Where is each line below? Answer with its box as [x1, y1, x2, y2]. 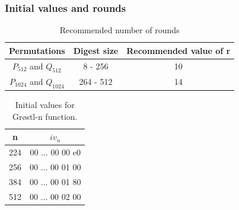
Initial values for [15, 98, 75, 110]
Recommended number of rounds [59, 24, 180, 36]
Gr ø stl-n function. [12, 110, 78, 122]
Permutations [9, 44, 65, 56]
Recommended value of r [126, 44, 231, 56]
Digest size [73, 44, 119, 56]
